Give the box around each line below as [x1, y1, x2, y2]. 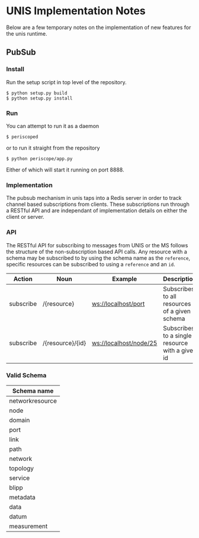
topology [9, 464, 34, 472]
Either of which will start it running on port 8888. [6, 166, 124, 173]
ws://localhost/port [91, 300, 145, 308]
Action [13, 275, 33, 283]
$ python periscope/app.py [6, 155, 73, 161]
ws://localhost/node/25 [91, 339, 158, 347]
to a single [162, 331, 192, 339]
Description [162, 275, 197, 283]
